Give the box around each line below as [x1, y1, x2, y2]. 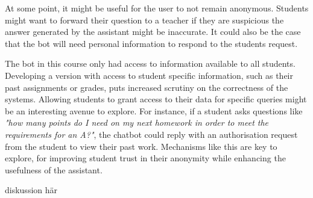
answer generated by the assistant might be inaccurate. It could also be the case [5, 25, 301, 38]
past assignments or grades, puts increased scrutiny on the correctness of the [5, 81, 288, 93]
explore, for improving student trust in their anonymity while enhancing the [5, 152, 286, 164]
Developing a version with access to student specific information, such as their [5, 69, 293, 81]
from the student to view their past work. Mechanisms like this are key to [5, 140, 277, 152]
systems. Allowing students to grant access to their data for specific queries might [5, 93, 307, 105]
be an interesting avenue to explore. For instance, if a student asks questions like [5, 104, 303, 117]
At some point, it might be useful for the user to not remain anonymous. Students [5, 2, 309, 14]
